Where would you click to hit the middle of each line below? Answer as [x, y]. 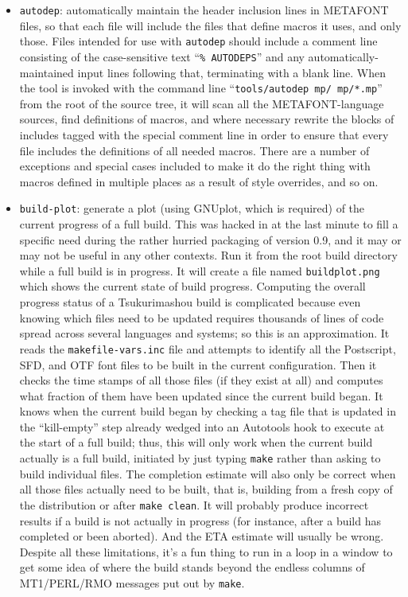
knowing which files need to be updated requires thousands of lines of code [202, 317]
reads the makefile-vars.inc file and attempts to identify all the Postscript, [208, 348]
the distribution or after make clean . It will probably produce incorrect [194, 504]
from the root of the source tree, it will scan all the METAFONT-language [202, 103]
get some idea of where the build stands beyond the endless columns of [192, 567]
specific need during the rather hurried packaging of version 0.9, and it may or [210, 239]
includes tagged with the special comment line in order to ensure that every [204, 135]
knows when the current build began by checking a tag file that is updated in [208, 411]
